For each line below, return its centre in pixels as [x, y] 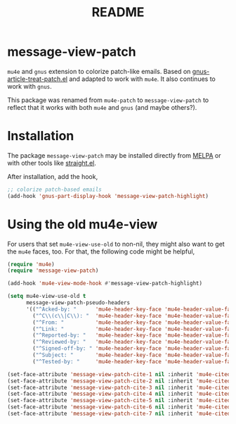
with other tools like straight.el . [52, 163]
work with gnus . [30, 86]
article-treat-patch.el [38, 79]
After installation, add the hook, [53, 176]
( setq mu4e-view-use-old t [47, 297]
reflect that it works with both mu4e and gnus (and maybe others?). [102, 107]
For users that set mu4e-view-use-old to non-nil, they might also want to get [116, 244]
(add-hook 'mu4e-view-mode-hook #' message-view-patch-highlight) [105, 283]
